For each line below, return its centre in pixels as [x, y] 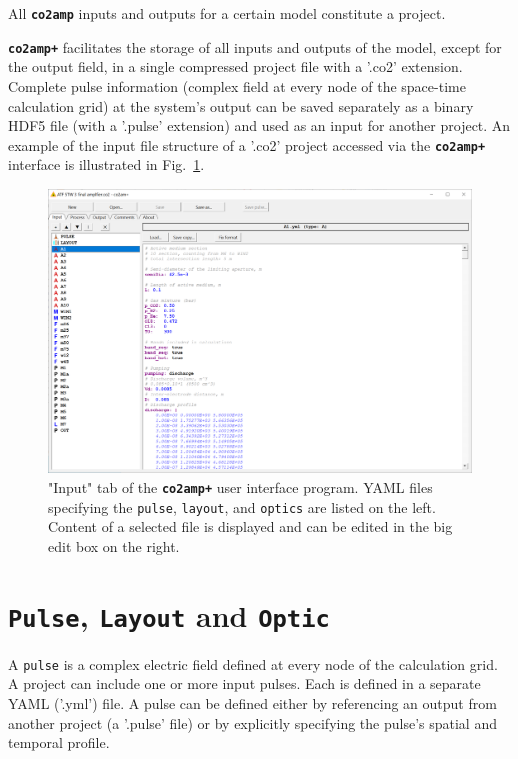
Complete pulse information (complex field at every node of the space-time [237, 85]
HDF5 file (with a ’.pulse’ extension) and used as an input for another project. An [259, 125]
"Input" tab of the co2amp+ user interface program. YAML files [240, 486]
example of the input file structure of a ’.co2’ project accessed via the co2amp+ [247, 144]
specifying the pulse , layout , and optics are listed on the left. [242, 506]
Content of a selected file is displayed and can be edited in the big [250, 526]
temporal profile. [59, 742]
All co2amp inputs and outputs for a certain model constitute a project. [227, 13]
